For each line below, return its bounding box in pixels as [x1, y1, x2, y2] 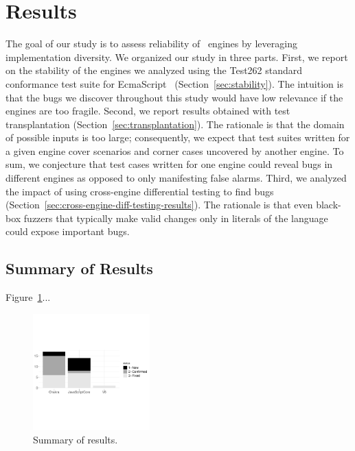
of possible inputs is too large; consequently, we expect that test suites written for [5, 130, 350, 145]
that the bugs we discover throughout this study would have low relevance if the [5, 90, 343, 104]
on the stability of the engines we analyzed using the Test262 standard [5, 63, 303, 77]
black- [316, 197, 341, 212]
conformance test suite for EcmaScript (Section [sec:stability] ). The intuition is [5, 76, 343, 90]
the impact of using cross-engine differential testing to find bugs [5, 184, 274, 198]
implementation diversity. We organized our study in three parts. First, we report [5, 49, 348, 64]
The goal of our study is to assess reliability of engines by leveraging [5, 36, 297, 51]
